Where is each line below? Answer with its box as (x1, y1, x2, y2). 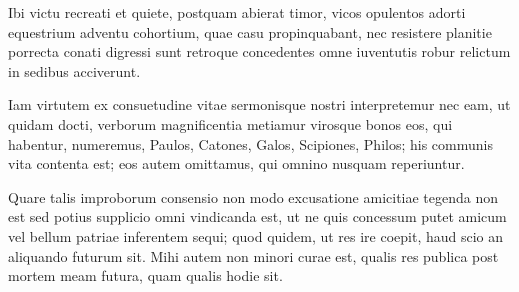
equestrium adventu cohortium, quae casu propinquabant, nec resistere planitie (8, 21, 492, 42)
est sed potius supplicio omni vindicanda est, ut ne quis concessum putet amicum (8, 206, 507, 227)
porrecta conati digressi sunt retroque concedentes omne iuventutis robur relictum (8, 41, 511, 62)
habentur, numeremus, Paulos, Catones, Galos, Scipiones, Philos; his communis (8, 133, 493, 154)
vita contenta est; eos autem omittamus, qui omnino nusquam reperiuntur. (8, 153, 465, 174)
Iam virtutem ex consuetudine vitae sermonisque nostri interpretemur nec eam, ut (8, 94, 511, 115)
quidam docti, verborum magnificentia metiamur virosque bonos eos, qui (8, 113, 453, 134)
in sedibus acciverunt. (8, 60, 141, 81)
